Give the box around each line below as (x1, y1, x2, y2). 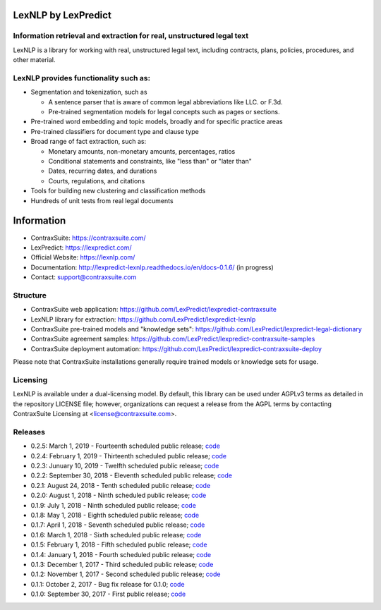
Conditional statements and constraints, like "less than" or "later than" (48, 157, 252, 166)
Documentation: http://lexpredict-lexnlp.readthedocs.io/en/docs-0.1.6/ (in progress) (30, 263, 274, 272)
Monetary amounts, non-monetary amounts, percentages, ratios (48, 147, 236, 155)
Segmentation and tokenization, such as (30, 88, 147, 97)
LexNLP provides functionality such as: (13, 73, 151, 83)
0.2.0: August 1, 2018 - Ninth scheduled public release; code (30, 491, 207, 500)
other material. (13, 56, 56, 64)
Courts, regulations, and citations (48, 176, 145, 185)
